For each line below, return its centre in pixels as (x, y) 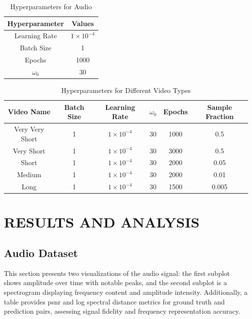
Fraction (220, 116)
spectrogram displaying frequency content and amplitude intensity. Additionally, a (126, 292)
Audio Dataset (41, 252)
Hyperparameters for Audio (51, 6)
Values (83, 23)
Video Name (29, 112)
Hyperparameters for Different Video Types (126, 90)
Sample (220, 107)
